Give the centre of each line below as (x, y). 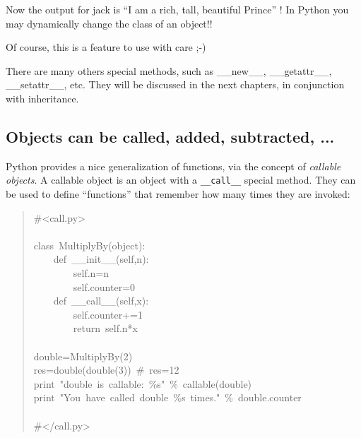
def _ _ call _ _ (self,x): (101, 301)
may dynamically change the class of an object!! (109, 23)
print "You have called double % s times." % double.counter (167, 397)
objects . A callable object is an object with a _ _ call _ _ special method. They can (181, 180)
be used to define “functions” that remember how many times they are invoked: (178, 194)
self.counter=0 (104, 286)
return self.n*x (105, 328)
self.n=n (91, 272)
